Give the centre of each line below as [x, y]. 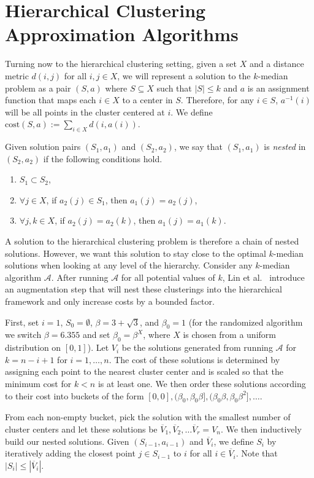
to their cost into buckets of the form [75, 395]
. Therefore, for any [217, 100]
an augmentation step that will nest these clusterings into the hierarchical [144, 289]
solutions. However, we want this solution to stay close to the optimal [136, 253]
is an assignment [278, 88]
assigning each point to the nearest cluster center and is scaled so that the [144, 371]
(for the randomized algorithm [246, 322]
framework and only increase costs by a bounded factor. [110, 301]
